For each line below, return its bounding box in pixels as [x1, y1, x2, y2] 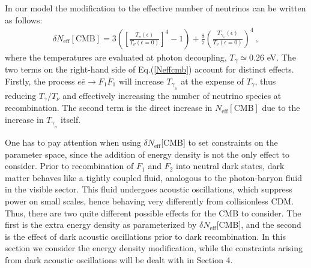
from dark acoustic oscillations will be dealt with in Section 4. [5, 254, 233, 266]
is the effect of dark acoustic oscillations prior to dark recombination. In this [5, 230, 286, 242]
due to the [262, 101, 300, 114]
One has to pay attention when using [5, 136, 141, 149]
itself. [61, 113, 81, 125]
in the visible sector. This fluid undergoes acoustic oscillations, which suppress [5, 183, 292, 195]
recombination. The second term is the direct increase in [5, 101, 213, 114]
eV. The [267, 50, 296, 63]
